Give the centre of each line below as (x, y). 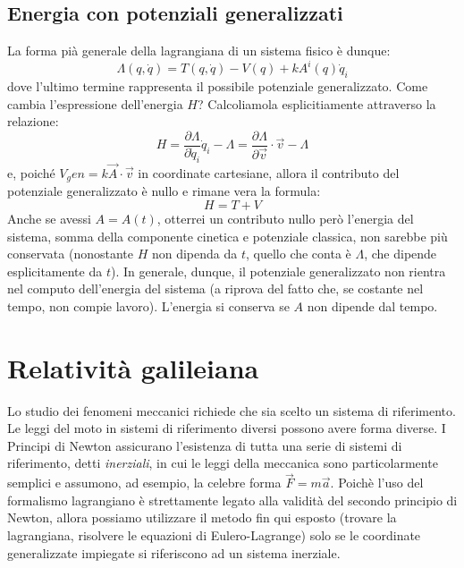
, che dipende (401, 254)
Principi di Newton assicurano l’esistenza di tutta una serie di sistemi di (205, 445)
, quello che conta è (298, 254)
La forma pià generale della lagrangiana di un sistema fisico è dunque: (199, 51)
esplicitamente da (55, 271)
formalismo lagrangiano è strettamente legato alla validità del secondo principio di (232, 500)
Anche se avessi (49, 218)
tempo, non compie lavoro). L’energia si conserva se (148, 305)
